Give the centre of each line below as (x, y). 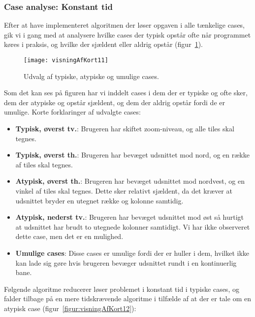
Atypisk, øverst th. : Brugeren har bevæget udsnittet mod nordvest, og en (130, 181)
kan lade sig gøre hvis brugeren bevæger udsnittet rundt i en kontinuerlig (126, 262)
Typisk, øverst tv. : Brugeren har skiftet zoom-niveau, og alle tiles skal (125, 129)
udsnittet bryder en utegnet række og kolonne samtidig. (99, 200)
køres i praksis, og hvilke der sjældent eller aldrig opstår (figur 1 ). (103, 44)
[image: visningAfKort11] (66, 60)
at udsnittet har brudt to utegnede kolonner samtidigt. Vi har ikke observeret (133, 226)
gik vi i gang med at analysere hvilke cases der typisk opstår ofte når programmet (127, 34)
